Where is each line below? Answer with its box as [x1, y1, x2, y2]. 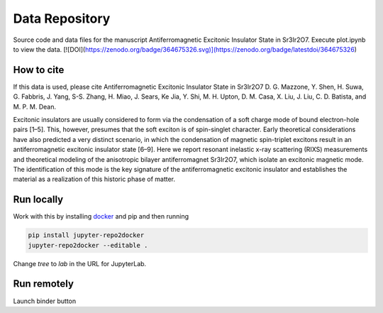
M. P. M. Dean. [13, 102, 57, 111]
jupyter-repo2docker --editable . [28, 241, 148, 249]
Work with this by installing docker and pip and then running [13, 212, 189, 221]
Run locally [13, 194, 64, 206]
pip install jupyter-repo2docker [28, 231, 145, 239]
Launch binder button [13, 297, 77, 305]
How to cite [13, 64, 65, 76]
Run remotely [13, 278, 74, 290]
